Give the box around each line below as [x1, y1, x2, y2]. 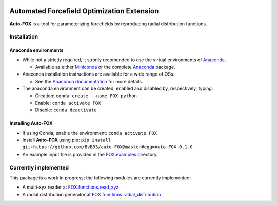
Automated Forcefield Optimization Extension [9, 7, 159, 15]
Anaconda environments [9, 47, 64, 53]
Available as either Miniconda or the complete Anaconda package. [35, 64, 175, 70]
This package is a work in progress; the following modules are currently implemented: [9, 175, 191, 181]
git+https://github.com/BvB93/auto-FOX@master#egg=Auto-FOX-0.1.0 [22, 144, 193, 150]
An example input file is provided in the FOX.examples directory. [22, 151, 159, 157]
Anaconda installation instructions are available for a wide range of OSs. [22, 71, 175, 77]
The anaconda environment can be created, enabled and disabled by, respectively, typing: [22, 85, 213, 92]
